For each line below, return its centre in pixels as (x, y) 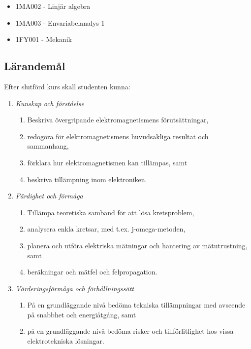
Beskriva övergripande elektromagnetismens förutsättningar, (118, 120)
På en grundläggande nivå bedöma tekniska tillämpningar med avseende (136, 305)
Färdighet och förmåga (49, 196)
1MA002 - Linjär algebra (53, 6)
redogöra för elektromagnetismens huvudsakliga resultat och (118, 136)
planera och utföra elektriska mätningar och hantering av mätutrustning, (137, 245)
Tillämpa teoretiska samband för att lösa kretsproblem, (111, 212)
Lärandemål (35, 66)
